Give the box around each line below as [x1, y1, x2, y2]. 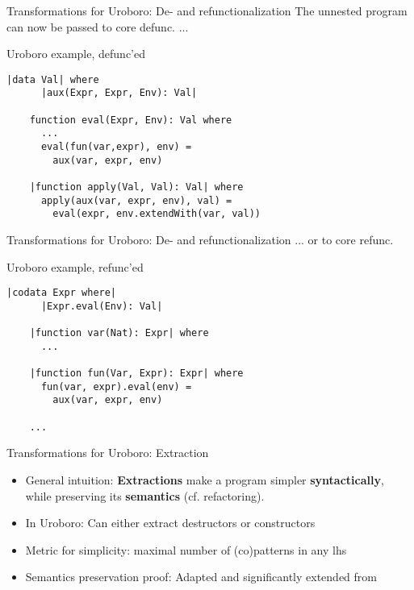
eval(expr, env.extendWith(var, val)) [52, 208, 261, 220]
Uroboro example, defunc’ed [6, 45, 145, 62]
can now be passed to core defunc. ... [6, 18, 189, 35]
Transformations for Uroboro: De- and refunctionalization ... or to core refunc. [6, 231, 394, 247]
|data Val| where [6, 73, 99, 85]
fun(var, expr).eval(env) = [40, 380, 192, 393]
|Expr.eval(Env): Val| [40, 300, 163, 312]
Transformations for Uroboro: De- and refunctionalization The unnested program [6, 2, 408, 19]
